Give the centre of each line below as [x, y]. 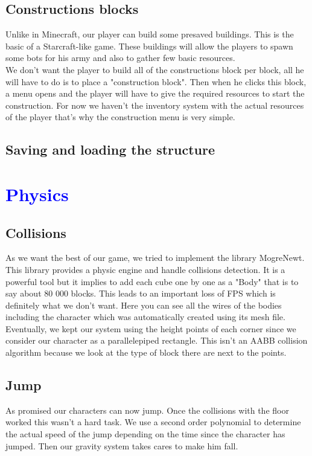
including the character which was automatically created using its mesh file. [145, 317]
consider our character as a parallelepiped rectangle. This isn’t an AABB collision [157, 340]
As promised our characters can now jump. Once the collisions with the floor [147, 410]
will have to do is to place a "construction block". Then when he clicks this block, [156, 81]
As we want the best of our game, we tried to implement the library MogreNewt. [155, 258]
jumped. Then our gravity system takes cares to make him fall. [122, 445]
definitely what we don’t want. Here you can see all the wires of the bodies [144, 305]
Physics [37, 194]
